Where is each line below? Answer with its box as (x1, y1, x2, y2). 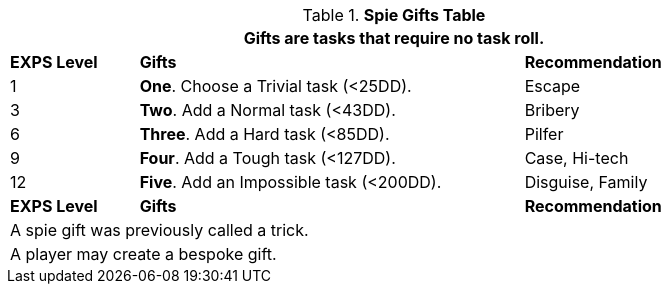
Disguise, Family (524, 172, 648, 192)
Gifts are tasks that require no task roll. (243, 28, 545, 48)
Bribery (524, 100, 580, 120)
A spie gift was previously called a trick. (10, 220, 309, 240)
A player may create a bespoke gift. (10, 244, 277, 264)
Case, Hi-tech (524, 148, 629, 168)
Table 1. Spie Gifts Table (302, 5, 486, 25)
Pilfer (524, 124, 564, 144)
